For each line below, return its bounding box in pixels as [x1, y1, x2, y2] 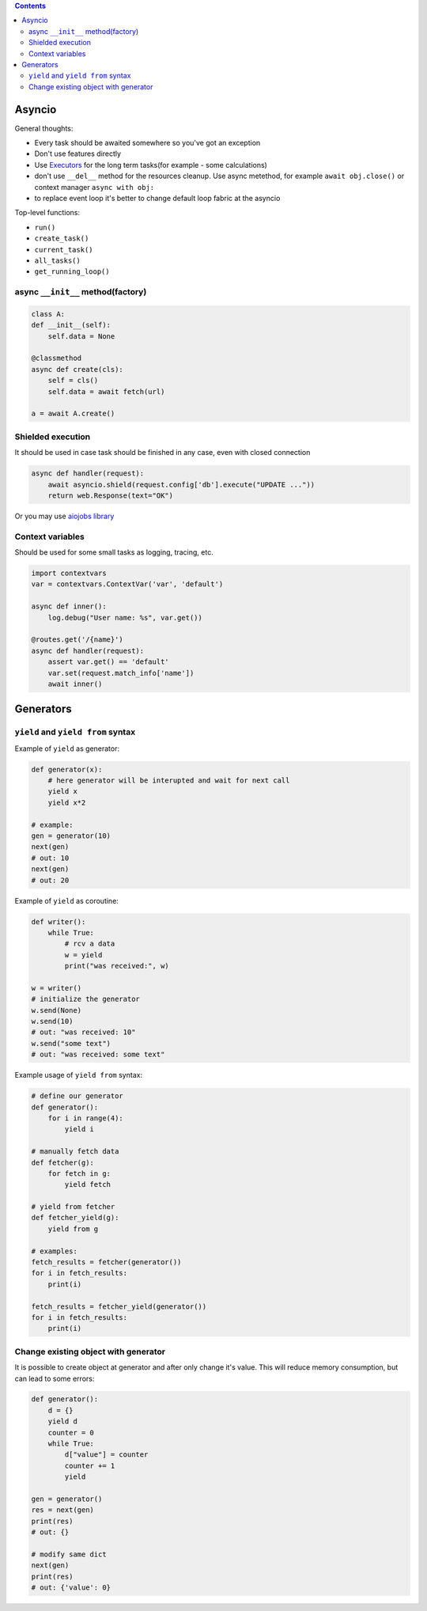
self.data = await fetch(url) [47, 387, 165, 396]
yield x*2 [47, 798, 86, 807]
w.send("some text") [31, 1039, 111, 1048]
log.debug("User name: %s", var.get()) [47, 613, 203, 622]
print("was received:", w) [64, 961, 169, 971]
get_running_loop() [34, 267, 110, 276]
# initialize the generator [31, 995, 140, 1004]
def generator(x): [31, 764, 103, 774]
